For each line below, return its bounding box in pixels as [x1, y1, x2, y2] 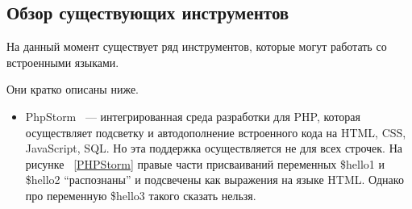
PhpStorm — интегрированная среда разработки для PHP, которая [25, 107, 360, 124]
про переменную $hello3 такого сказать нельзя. [25, 186, 256, 203]
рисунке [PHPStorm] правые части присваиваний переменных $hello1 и [25, 155, 385, 172]
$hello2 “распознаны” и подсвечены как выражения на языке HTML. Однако [25, 171, 404, 188]
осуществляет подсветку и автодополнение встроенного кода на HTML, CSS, [25, 123, 406, 140]
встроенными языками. [6, 53, 119, 70]
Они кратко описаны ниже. [6, 81, 139, 98]
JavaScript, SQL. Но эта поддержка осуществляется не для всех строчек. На [25, 140, 402, 157]
